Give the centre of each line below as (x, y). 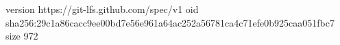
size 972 (22, 36)
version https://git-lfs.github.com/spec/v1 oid (102, 9)
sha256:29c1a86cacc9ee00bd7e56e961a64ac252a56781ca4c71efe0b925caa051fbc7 (170, 22)
